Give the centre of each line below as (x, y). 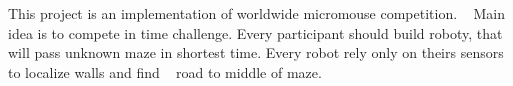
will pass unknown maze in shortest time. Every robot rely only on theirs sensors (256, 52)
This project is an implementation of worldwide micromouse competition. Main (256, 13)
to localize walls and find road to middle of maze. (165, 71)
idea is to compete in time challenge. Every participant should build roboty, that (255, 32)
